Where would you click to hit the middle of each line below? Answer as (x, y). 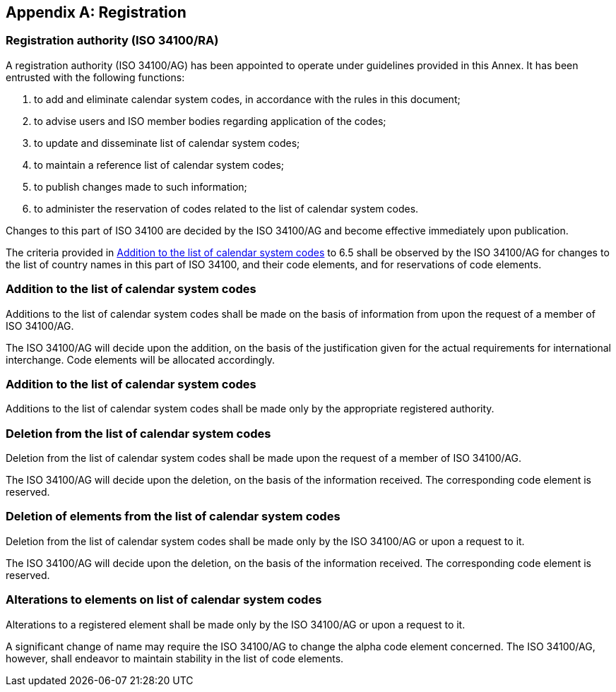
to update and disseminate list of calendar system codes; (167, 143)
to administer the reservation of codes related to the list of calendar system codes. (226, 208)
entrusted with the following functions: (95, 77)
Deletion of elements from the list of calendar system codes (173, 517)
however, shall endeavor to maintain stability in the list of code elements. (175, 658)
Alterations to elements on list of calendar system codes (164, 600)
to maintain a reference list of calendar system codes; (159, 165)
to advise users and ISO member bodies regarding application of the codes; (210, 121)
